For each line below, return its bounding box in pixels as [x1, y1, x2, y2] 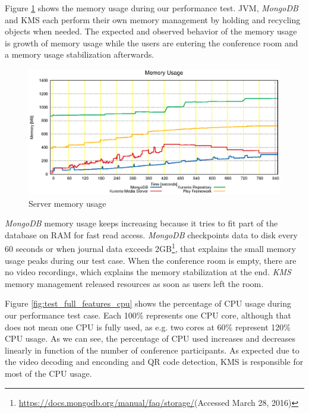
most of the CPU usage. [5, 367, 92, 379]
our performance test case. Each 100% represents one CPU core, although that [5, 308, 291, 321]
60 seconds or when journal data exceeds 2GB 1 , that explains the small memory [5, 241, 296, 254]
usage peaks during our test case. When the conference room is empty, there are [5, 254, 297, 266]
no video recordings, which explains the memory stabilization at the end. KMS [5, 266, 291, 278]
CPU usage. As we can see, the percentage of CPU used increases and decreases [5, 332, 296, 345]
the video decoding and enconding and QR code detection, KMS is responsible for [5, 355, 304, 368]
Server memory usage [29, 197, 106, 209]
